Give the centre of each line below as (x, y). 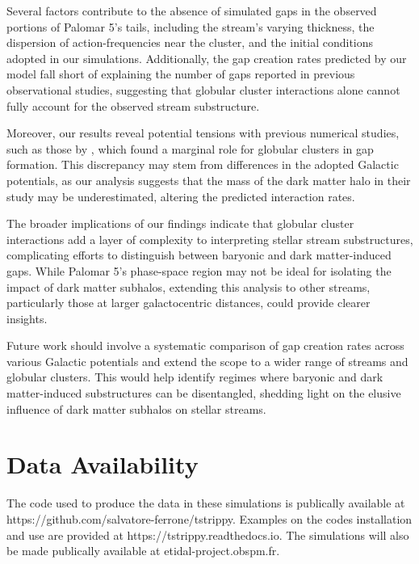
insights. (27, 318)
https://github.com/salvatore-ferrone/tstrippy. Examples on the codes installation (209, 518)
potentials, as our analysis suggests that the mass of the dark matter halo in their (209, 180)
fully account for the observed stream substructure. (133, 105)
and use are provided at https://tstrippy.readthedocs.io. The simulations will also (208, 535)
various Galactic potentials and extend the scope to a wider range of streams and (207, 361)
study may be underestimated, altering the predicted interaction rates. (181, 196)
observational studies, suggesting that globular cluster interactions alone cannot (203, 89)
